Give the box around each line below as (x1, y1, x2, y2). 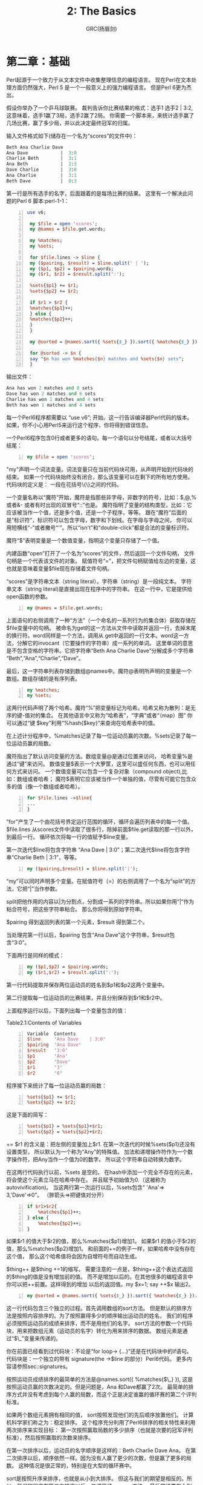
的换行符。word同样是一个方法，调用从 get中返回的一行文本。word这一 (6, 632, 184, 639)
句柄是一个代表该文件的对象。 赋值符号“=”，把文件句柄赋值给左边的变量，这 (6, 557, 196, 564)
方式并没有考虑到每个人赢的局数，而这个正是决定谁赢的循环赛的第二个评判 (11, 1391, 197, 1398)
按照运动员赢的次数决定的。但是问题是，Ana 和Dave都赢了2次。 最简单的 (6, 1383, 188, 1391)
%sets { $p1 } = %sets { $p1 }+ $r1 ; (27, 1123, 103, 1129)
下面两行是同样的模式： (6, 951, 65, 959)
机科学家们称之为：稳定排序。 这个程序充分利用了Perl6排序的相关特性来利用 (6, 1419, 196, 1426)
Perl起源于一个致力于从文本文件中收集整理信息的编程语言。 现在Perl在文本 (6, 76, 192, 83)
